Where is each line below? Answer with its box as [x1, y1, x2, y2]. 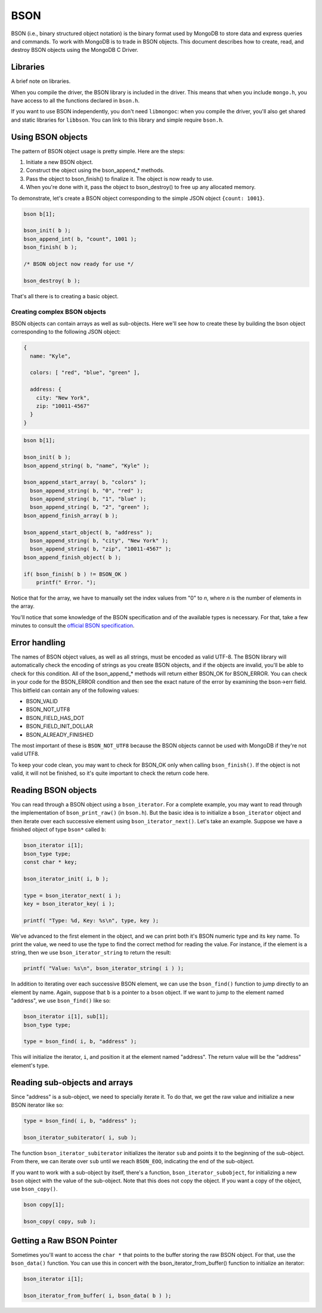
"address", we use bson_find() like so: [11, 997, 111, 1005]
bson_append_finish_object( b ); [23, 554, 122, 561]
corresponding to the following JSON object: [11, 328, 121, 335]
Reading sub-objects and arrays [11, 1077, 134, 1088]
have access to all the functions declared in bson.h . [11, 97, 140, 104]
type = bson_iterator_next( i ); [23, 892, 122, 899]
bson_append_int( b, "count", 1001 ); [23, 236, 137, 242]
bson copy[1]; [23, 1201, 65, 1208]
